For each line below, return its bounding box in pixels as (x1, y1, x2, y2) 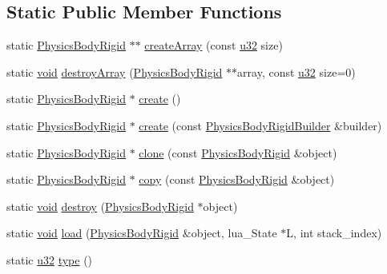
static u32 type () (6, 251, 93, 268)
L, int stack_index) (286, 224, 382, 241)
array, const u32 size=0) (237, 63, 356, 80)
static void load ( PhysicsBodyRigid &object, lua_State (6, 224, 277, 241)
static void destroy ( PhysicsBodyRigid (6, 197, 194, 214)
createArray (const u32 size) (144, 37, 283, 54)
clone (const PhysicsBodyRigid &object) (139, 144, 337, 161)
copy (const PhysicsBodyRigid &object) (139, 171, 335, 188)
